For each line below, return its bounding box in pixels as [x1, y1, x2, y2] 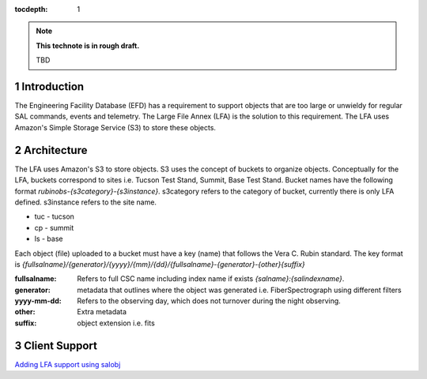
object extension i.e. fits [77, 318, 156, 328]
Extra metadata [77, 307, 127, 317]
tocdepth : [14, 5, 48, 13]
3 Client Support [14, 339, 98, 352]
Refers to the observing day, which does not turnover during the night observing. [77, 296, 342, 306]
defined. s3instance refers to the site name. [14, 197, 157, 207]
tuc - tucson [34, 212, 75, 221]
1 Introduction [14, 80, 85, 93]
